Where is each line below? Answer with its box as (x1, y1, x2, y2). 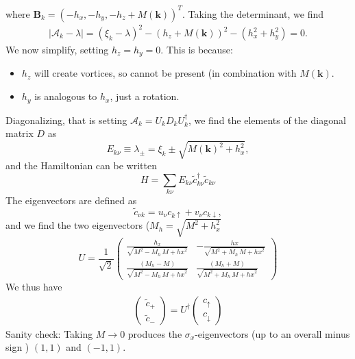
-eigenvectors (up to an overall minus (195, 326, 350, 341)
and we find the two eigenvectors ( (5, 218, 150, 232)
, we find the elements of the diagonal (188, 112, 346, 127)
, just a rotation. (110, 89, 180, 103)
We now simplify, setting (5, 42, 109, 57)
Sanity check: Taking (5, 326, 93, 341)
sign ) (5, 340, 29, 354)
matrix (5, 126, 34, 140)
